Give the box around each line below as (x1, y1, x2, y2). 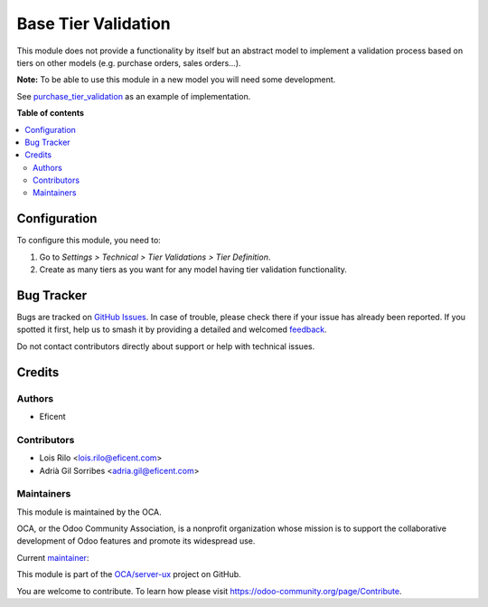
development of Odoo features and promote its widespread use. (16, 536, 256, 546)
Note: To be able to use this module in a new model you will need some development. (16, 74, 336, 85)
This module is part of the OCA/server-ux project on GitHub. (16, 569, 241, 580)
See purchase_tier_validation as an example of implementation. (16, 90, 251, 101)
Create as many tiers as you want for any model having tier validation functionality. (39, 264, 348, 275)
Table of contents (16, 108, 85, 119)
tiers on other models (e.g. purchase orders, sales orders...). (16, 57, 241, 68)
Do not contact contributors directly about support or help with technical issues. (16, 340, 315, 352)
